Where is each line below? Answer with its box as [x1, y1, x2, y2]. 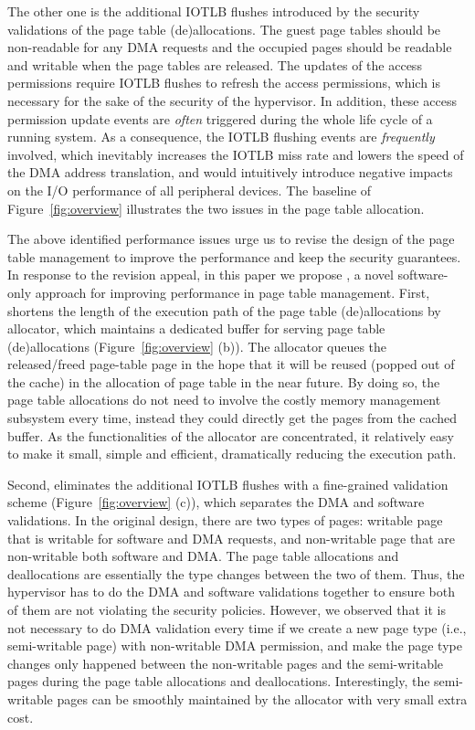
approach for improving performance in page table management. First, [35, 282, 430, 302]
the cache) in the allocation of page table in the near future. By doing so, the [7, 372, 440, 391]
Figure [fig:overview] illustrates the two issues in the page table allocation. [7, 198, 425, 217]
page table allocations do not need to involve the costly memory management [7, 390, 441, 409]
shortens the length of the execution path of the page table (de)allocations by [7, 301, 441, 320]
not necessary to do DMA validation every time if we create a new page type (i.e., [7, 618, 467, 637]
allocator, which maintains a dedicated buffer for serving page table [7, 319, 385, 338]
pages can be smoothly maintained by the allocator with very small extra [57, 689, 468, 708]
